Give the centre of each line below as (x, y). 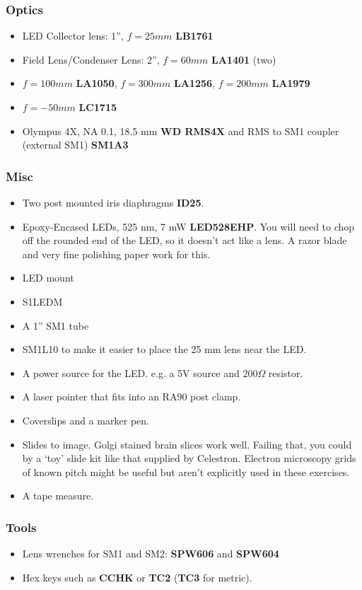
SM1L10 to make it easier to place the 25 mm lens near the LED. (164, 349)
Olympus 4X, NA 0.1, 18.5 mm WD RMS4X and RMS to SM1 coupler (181, 131)
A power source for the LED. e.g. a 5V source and (131, 372)
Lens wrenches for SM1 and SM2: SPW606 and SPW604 (151, 554)
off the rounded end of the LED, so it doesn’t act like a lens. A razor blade (185, 240)
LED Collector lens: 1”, (73, 36)
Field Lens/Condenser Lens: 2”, (91, 59)
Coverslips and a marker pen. (86, 420)
